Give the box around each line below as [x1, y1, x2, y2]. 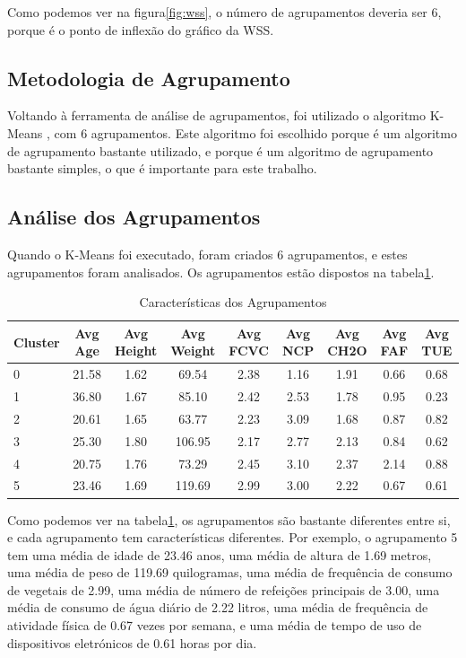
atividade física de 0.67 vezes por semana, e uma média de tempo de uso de [7, 616, 422, 635]
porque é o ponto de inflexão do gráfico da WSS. [7, 20, 274, 39]
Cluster [13, 332, 60, 351]
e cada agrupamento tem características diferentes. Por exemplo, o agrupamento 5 [7, 528, 458, 547]
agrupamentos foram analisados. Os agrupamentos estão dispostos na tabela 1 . [7, 262, 435, 281]
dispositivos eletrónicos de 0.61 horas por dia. [7, 633, 257, 652]
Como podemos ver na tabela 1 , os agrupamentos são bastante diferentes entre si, [7, 510, 451, 529]
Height [114, 341, 158, 360]
